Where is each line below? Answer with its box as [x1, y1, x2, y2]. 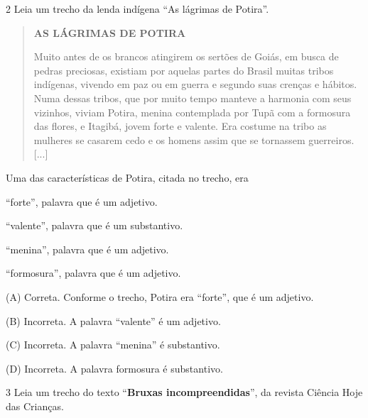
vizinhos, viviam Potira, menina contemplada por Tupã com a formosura [33, 104, 351, 119]
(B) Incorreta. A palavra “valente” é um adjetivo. [6, 313, 221, 328]
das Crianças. [6, 398, 64, 413]
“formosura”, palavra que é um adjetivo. [6, 265, 181, 280]
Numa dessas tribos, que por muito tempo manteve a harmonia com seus [33, 90, 352, 105]
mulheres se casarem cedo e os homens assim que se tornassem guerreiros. [33, 132, 355, 147]
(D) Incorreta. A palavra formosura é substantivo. [6, 361, 223, 375]
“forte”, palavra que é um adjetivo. [6, 194, 158, 209]
